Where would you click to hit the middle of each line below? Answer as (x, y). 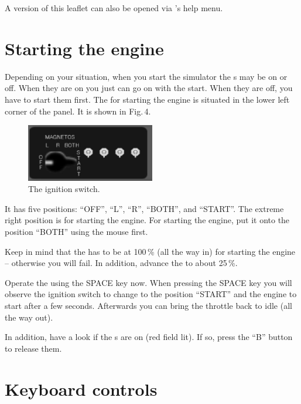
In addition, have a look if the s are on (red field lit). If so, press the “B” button (149, 337)
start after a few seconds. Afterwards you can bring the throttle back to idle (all (148, 306)
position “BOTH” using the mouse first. (76, 232)
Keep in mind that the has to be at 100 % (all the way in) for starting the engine (150, 251)
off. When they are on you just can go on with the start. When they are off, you (149, 88)
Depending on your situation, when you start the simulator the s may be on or (146, 76)
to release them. (33, 348)
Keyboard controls (81, 388)
